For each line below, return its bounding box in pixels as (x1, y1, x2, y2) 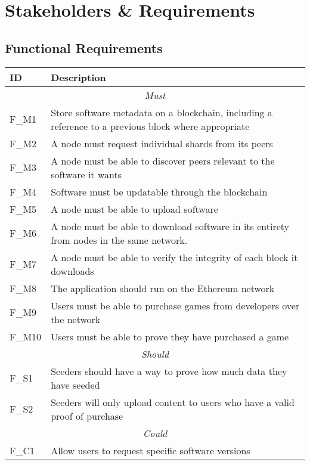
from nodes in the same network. (51, 232, 188, 247)
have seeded (51, 377, 100, 392)
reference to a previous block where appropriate (51, 119, 250, 133)
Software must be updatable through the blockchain (51, 184, 268, 199)
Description (51, 70, 106, 84)
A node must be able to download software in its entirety (51, 219, 290, 233)
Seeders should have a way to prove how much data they (51, 364, 287, 378)
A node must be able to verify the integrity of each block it (51, 250, 298, 264)
